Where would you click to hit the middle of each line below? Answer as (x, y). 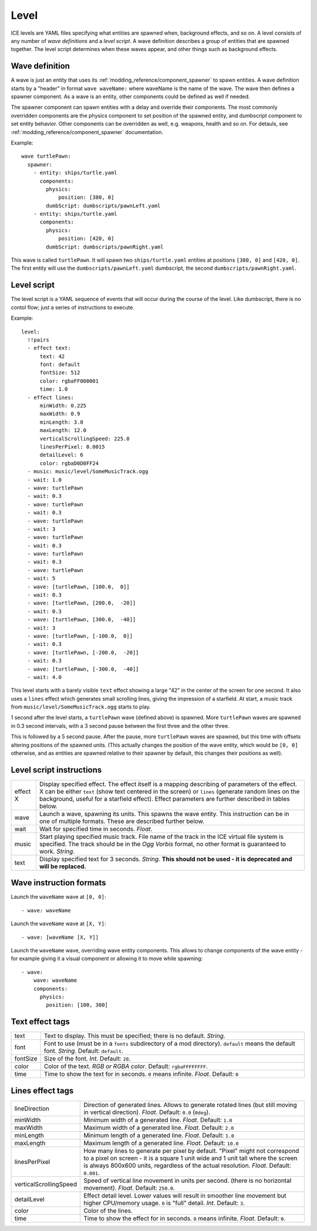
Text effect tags (41, 1022)
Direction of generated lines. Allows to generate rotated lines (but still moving (190, 1105)
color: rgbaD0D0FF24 (69, 463)
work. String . (57, 851)
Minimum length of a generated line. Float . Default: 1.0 (159, 1135)
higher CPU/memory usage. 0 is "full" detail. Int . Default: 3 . (164, 1203)
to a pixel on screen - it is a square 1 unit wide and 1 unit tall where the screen (190, 1158)
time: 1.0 (54, 389)
